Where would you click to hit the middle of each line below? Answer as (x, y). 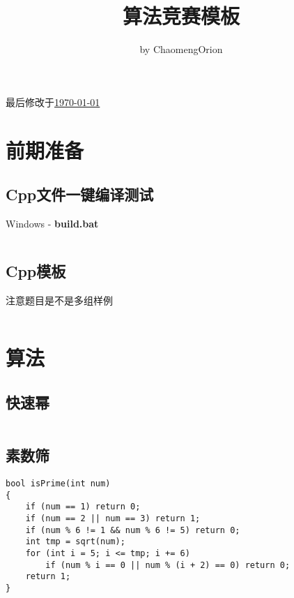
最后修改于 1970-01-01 (53, 102)
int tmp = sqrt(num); (75, 542)
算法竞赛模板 (181, 16)
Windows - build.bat (52, 223)
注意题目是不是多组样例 (59, 300)
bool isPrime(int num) (58, 484)
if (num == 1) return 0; (83, 507)
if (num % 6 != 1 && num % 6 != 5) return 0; (133, 530)
